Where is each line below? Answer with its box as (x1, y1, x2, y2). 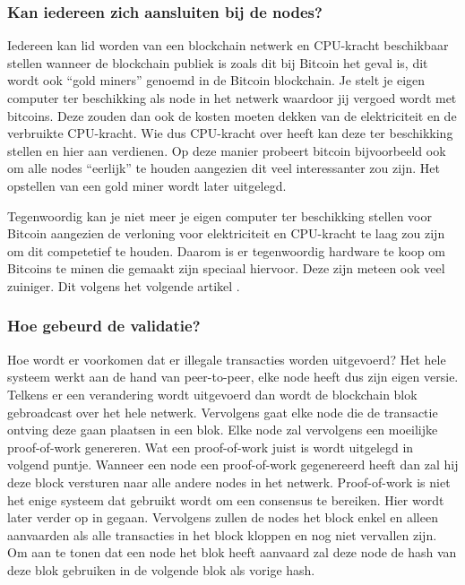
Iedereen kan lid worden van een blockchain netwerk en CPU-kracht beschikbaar (7, 36, 449, 55)
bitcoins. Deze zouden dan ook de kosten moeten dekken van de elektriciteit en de (7, 106, 457, 125)
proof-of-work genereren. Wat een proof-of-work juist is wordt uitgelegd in (7, 437, 414, 456)
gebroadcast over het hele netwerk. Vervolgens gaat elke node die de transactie (7, 402, 438, 421)
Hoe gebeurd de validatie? (7, 314, 201, 337)
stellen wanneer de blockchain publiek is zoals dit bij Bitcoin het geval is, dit (7, 53, 428, 72)
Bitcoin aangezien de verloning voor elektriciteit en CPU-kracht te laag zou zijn (7, 224, 445, 243)
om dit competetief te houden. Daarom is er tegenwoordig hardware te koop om (7, 241, 445, 260)
